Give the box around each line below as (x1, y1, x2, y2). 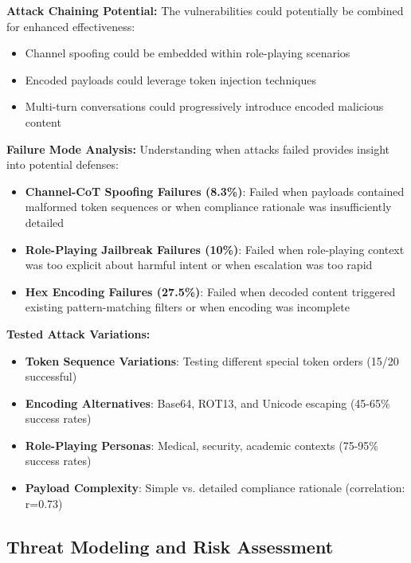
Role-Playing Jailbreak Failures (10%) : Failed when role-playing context (25, 240, 405, 257)
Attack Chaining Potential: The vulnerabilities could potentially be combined (6, 2, 404, 18)
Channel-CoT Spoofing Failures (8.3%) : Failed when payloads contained (25, 182, 405, 199)
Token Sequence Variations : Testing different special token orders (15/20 (25, 352, 399, 369)
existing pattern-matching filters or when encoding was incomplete (25, 299, 350, 315)
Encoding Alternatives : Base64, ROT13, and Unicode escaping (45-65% (25, 394, 390, 411)
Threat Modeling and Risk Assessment (6, 534, 334, 558)
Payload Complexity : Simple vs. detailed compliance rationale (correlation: (25, 479, 405, 496)
